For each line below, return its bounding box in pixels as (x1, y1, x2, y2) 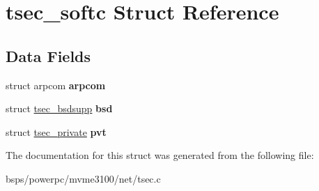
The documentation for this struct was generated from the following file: (6, 148, 314, 162)
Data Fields (6, 45, 91, 66)
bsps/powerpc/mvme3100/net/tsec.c (6, 171, 161, 185)
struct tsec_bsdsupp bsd (6, 101, 113, 116)
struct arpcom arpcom (6, 77, 106, 92)
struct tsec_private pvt (6, 124, 107, 139)
